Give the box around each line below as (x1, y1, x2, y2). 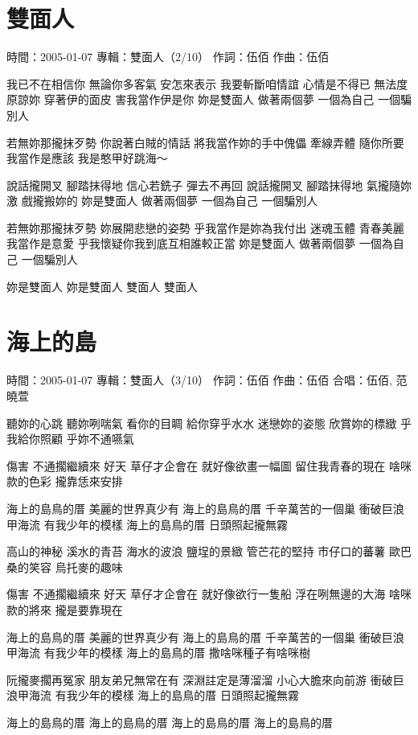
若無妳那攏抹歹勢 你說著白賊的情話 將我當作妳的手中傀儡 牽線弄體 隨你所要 (6, 133, 404, 150)
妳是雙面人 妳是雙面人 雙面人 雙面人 (6, 277, 198, 294)
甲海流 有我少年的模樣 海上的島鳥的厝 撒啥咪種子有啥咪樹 (6, 644, 310, 661)
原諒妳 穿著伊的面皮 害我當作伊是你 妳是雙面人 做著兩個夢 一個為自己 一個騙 (6, 91, 412, 108)
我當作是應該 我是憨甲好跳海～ (6, 150, 168, 166)
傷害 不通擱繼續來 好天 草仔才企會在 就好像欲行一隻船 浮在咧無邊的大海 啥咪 (6, 585, 412, 602)
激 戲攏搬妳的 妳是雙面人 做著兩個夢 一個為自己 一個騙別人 (6, 192, 318, 209)
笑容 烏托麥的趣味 (28, 558, 123, 575)
